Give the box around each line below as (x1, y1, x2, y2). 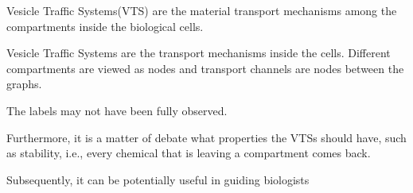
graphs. (6, 75, 42, 92)
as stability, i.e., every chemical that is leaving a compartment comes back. (6, 145, 371, 161)
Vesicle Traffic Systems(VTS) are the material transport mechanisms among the (6, 2, 397, 18)
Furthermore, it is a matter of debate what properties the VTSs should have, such (6, 129, 407, 145)
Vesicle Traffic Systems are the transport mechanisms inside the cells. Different (6, 44, 391, 61)
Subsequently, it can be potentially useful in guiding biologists (6, 171, 310, 187)
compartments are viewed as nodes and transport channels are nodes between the (6, 60, 404, 76)
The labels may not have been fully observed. (6, 102, 228, 118)
